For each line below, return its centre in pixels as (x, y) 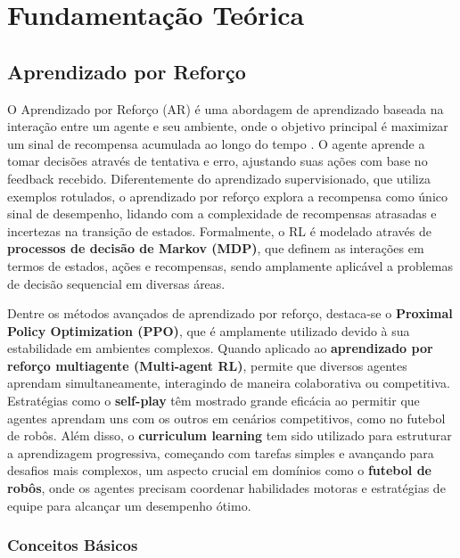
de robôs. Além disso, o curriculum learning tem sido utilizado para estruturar (230, 435)
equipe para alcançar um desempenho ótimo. (129, 505)
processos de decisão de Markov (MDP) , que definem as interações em (216, 248)
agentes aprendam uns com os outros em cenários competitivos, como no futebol (226, 418)
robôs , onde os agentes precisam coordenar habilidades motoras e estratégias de (226, 488)
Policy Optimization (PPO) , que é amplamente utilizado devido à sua (209, 330)
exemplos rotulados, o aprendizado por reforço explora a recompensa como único (228, 196)
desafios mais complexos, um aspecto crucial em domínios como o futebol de (219, 470)
